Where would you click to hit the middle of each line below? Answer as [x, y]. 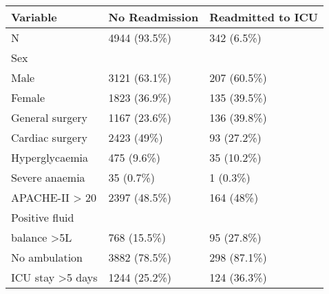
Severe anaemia [48, 177]
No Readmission [153, 17]
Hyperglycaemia [50, 157]
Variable [34, 17]
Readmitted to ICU [264, 17]
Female [28, 97]
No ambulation [47, 257]
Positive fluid [43, 217]
